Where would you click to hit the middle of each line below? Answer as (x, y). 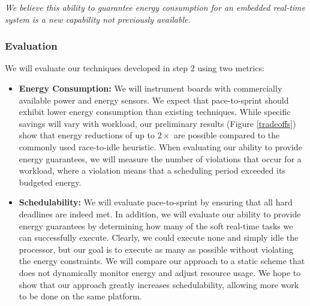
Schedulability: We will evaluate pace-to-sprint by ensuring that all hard (156, 202)
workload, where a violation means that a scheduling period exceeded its (152, 170)
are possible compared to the (227, 135)
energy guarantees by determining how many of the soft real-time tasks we (156, 225)
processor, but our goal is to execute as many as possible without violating (156, 249)
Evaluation (31, 46)
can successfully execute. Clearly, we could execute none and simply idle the (159, 237)
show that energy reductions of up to (87, 135)
